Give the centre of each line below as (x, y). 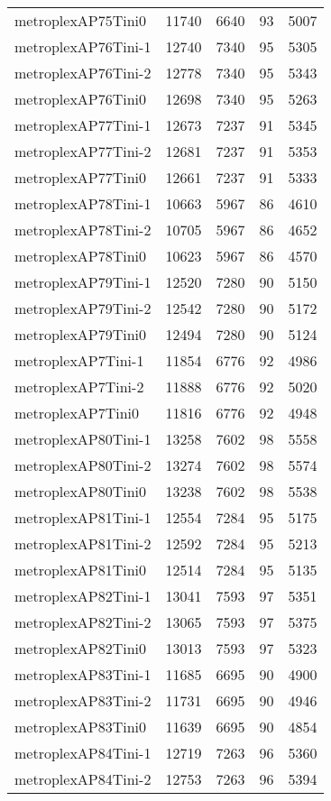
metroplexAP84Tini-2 (83, 779)
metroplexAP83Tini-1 (83, 674)
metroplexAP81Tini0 (81, 570)
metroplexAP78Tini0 (81, 256)
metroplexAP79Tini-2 (83, 308)
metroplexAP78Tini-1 (83, 203)
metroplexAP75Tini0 (81, 20)
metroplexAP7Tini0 (77, 413)
